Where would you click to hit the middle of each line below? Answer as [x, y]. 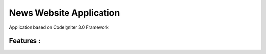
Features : [25, 41]
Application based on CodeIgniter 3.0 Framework [59, 27]
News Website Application [65, 13]
